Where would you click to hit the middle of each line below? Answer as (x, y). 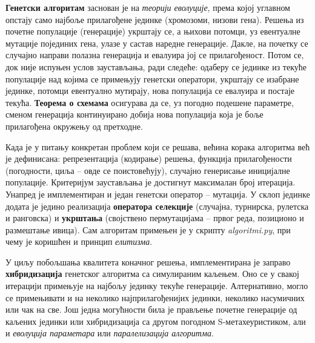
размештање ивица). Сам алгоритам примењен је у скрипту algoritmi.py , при (148, 229)
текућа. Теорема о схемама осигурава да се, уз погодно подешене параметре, (150, 102)
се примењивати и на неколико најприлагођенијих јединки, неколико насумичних (155, 297)
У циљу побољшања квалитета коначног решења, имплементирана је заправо (148, 261)
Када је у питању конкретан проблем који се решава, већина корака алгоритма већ (158, 146)
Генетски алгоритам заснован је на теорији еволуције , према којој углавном (148, 7)
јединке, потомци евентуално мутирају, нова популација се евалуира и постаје (150, 91)
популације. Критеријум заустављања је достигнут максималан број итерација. (151, 182)
